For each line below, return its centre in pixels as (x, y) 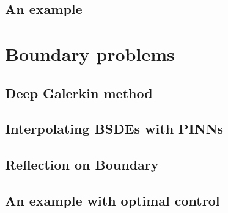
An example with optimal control (112, 200)
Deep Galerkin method (79, 92)
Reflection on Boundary (82, 164)
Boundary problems (90, 53)
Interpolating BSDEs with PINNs (114, 128)
